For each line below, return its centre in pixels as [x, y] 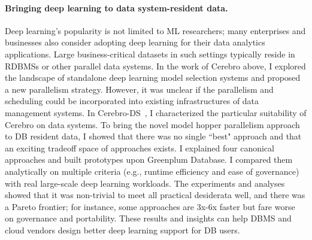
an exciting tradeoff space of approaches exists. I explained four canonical [140, 148]
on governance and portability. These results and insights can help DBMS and [148, 218]
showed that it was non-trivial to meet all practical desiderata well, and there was [155, 195]
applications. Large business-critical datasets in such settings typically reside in [150, 54]
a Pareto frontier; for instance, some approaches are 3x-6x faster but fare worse [150, 206]
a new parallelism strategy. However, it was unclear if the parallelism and [139, 89]
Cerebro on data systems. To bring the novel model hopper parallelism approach [152, 124]
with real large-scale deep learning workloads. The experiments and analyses [145, 183]
